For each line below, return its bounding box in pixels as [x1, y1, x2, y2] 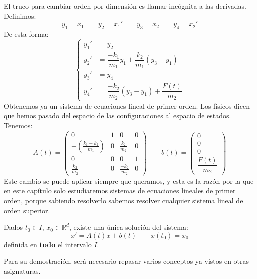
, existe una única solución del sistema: [69, 222, 188, 232]
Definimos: [4, 10, 36, 21]
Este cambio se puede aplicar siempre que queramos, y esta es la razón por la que [4, 175, 254, 186]
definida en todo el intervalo [4, 239, 92, 249]
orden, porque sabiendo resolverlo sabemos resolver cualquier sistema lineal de [4, 195, 243, 205]
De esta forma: [4, 28, 49, 39]
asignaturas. [4, 265, 41, 276]
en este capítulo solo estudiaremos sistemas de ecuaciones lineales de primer [4, 185, 236, 196]
